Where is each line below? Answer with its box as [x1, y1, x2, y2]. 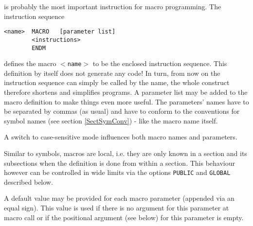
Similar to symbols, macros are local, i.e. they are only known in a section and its [4, 148, 247, 158]
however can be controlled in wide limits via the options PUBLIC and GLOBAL [4, 167, 231, 177]
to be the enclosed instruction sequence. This [92, 58, 227, 69]
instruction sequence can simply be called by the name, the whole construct [4, 77, 230, 87]
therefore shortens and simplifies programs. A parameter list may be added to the [4, 87, 248, 97]
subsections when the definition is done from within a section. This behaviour [4, 157, 235, 168]
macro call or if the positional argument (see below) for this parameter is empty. [4, 212, 244, 222]
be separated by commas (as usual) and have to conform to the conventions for [4, 106, 240, 116]
